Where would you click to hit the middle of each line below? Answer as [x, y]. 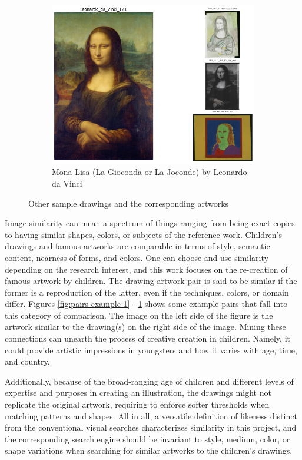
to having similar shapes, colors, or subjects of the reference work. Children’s [143, 234]
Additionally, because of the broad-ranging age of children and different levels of [149, 381]
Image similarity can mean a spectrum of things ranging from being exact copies [150, 223]
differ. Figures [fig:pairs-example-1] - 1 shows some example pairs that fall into [146, 304]
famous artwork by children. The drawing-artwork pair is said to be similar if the [151, 281]
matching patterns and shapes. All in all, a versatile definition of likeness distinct [151, 416]
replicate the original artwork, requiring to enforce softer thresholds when [137, 404]
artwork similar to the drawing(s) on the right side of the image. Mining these [145, 327]
